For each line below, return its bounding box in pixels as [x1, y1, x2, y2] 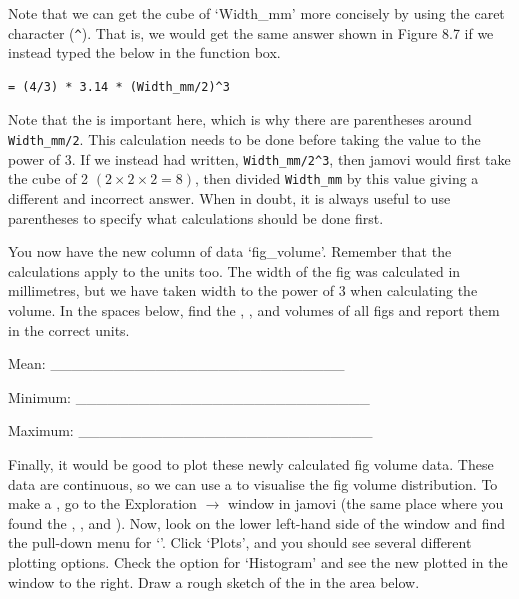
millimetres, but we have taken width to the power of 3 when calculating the [8, 280, 478, 301]
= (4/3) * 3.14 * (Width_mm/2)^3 [8, 79, 230, 94]
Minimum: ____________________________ [8, 386, 370, 407]
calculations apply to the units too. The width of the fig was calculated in [8, 260, 461, 281]
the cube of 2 [8, 168, 89, 189]
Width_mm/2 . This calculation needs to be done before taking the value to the [8, 129, 481, 150]
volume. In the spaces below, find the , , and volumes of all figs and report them [8, 299, 500, 320]
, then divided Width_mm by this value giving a [195, 168, 479, 189]
